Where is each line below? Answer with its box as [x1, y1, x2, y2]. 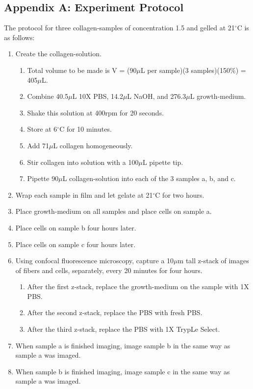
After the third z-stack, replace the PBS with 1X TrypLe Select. [27, 324, 220, 334]
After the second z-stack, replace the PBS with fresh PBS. [27, 307, 202, 318]
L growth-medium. [190, 91, 246, 101]
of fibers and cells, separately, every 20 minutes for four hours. [15, 265, 202, 275]
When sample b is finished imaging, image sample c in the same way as [15, 366, 230, 376]
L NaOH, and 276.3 [127, 91, 186, 101]
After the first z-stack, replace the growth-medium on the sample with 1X [27, 281, 249, 292]
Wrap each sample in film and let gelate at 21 [15, 189, 153, 200]
